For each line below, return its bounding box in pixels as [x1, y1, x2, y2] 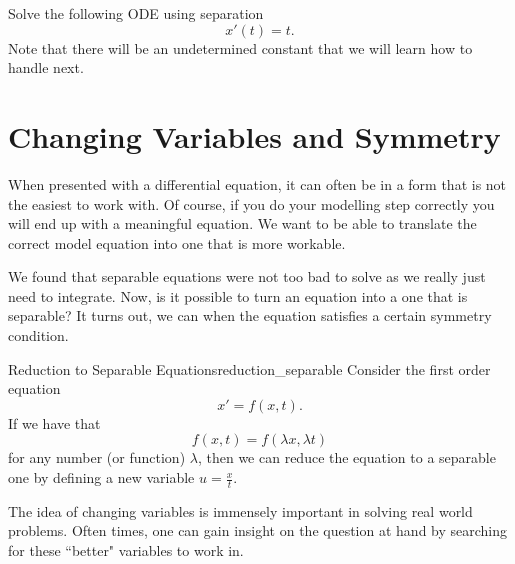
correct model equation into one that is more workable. [8, 232, 346, 253]
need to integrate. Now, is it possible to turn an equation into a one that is [8, 285, 468, 306]
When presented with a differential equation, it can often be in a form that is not [8, 173, 507, 194]
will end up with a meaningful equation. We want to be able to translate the [8, 213, 477, 234]
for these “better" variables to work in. [8, 540, 244, 561]
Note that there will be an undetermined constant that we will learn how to [8, 37, 473, 58]
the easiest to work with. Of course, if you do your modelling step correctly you [8, 193, 495, 214]
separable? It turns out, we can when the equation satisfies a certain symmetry [8, 305, 492, 326]
